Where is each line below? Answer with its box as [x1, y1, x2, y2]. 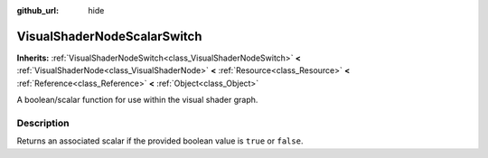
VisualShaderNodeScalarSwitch [16, 28, 202, 44]
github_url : [16, 5, 59, 15]
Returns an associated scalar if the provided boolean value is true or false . [16, 135, 304, 146]
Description [16, 116, 70, 129]
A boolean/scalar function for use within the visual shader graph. [16, 95, 258, 106]
